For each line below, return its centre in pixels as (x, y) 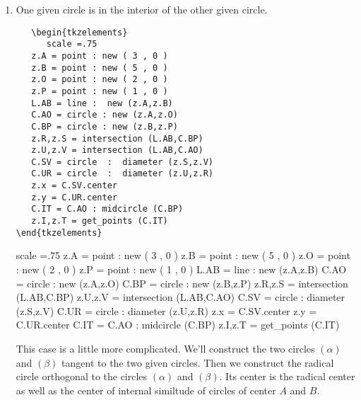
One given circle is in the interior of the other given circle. (142, 9)
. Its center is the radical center (287, 376)
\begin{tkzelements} (79, 32)
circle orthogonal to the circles (82, 376)
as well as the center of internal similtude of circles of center (146, 390)
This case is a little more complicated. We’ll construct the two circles (165, 348)
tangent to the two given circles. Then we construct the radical (198, 362)
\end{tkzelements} (59, 233)
